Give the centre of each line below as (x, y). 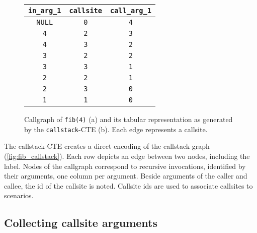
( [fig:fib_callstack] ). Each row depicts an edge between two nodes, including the (127, 156)
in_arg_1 (45, 11)
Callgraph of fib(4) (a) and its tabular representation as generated (128, 119)
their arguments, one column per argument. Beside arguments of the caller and (126, 176)
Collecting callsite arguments (81, 223)
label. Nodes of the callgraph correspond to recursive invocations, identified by (125, 166)
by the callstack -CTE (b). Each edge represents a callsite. (116, 129)
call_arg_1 (131, 11)
